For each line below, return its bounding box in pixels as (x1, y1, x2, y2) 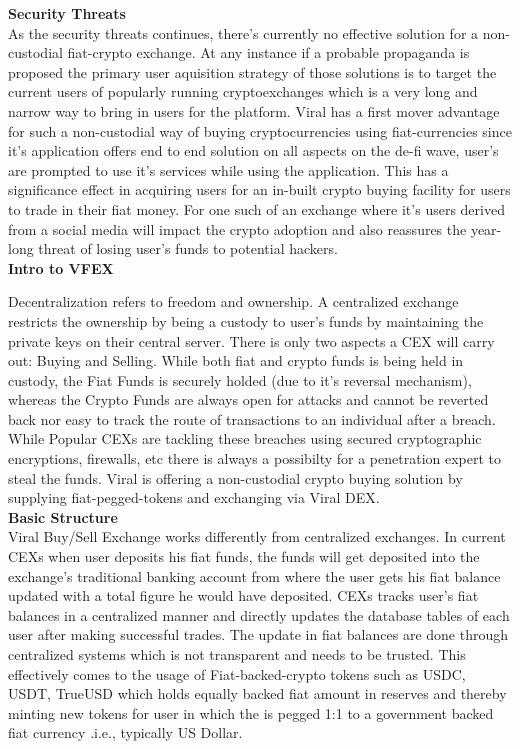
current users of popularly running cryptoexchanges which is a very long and (8, 81, 478, 102)
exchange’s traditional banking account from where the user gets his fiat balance (8, 565, 501, 586)
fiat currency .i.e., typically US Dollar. (8, 722, 243, 743)
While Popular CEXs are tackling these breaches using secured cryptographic (8, 428, 482, 449)
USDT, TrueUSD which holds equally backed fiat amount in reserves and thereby (8, 683, 507, 704)
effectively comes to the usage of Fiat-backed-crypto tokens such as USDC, (8, 663, 466, 684)
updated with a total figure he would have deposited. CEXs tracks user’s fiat (8, 585, 479, 606)
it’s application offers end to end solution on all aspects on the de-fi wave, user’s (8, 140, 499, 161)
